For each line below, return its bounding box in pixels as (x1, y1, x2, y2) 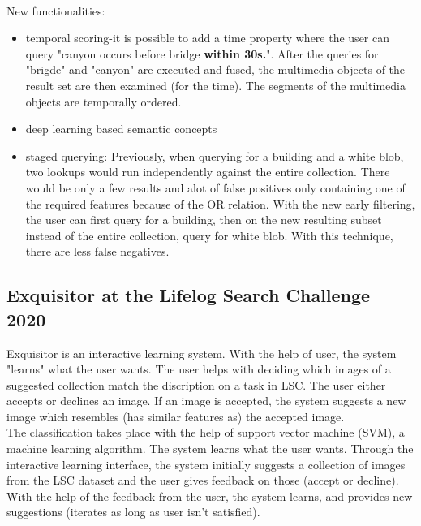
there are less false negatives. (25, 243, 170, 260)
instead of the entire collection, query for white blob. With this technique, (25, 226, 393, 244)
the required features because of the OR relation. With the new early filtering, (25, 195, 415, 212)
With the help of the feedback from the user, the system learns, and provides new (6, 487, 413, 504)
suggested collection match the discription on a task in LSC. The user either (6, 376, 386, 393)
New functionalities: (6, 2, 105, 19)
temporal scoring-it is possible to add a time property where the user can (25, 29, 390, 46)
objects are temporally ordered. (25, 93, 182, 110)
